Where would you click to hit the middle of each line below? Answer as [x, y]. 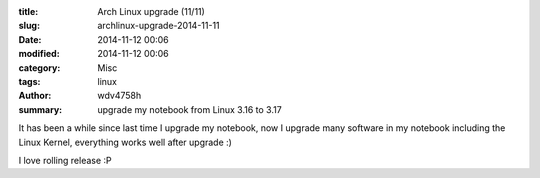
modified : [39, 54]
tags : [29, 81]
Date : [30, 39]
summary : [40, 109]
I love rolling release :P [65, 160]
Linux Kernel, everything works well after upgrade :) [125, 142]
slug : [29, 26]
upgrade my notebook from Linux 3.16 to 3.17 [189, 109]
